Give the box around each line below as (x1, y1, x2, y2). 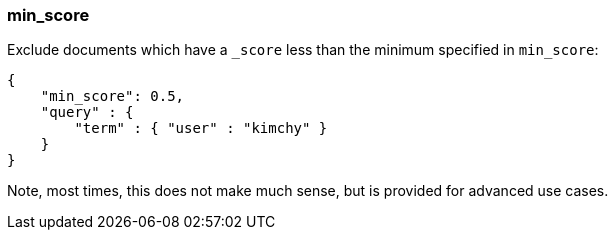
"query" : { (40, 104, 134, 121)
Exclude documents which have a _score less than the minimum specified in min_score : (7, 41, 599, 59)
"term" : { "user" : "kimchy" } (74, 120, 328, 137)
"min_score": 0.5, (40, 88, 185, 105)
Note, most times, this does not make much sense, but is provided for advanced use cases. (7, 182, 609, 200)
